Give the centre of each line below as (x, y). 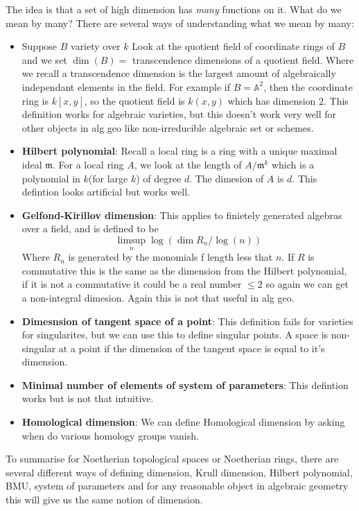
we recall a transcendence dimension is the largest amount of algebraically (179, 73)
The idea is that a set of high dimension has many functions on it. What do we (174, 9)
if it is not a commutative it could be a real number (132, 284)
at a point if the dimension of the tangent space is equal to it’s (192, 348)
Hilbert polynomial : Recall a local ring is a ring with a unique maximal (179, 151)
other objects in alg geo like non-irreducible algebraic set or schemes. (168, 127)
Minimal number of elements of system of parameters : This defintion (185, 384)
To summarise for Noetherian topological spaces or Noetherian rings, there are (172, 459)
